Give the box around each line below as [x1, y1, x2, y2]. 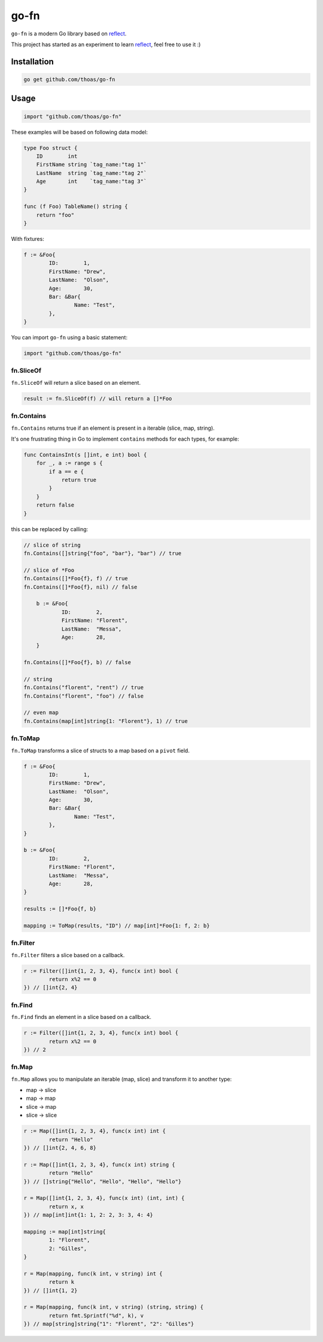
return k [48, 1278, 75, 1286]
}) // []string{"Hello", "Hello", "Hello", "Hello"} [23, 1178, 182, 1185]
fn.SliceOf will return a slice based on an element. [11, 379, 141, 386]
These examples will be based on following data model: [11, 128, 148, 135]
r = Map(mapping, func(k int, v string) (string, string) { [23, 1304, 204, 1311]
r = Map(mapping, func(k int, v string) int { [23, 1270, 163, 1277]
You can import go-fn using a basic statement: [11, 334, 128, 341]
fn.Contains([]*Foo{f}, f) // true [23, 575, 128, 582]
